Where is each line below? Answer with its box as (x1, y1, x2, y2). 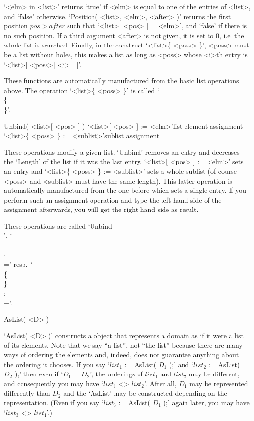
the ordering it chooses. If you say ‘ (4, 359, 110, 369)
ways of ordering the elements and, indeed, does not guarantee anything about (4, 350, 239, 359)
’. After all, (144, 378, 177, 388)
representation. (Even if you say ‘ (4, 397, 104, 407)
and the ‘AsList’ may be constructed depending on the (63, 388, 227, 398)
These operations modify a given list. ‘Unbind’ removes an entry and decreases (4, 146, 240, 157)
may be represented (189, 378, 248, 388)
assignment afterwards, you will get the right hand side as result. (4, 204, 199, 214)
